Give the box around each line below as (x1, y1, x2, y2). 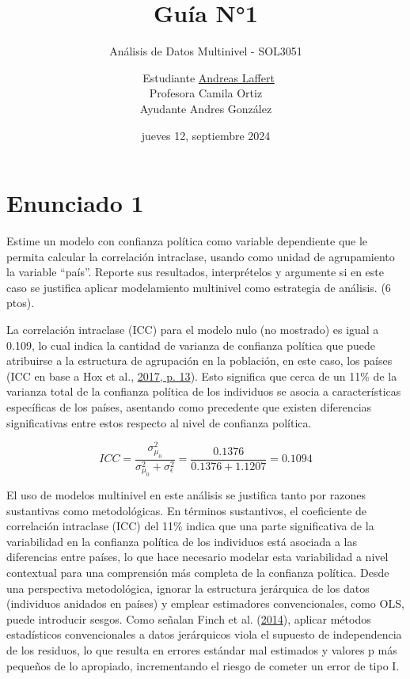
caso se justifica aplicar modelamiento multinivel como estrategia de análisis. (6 (6, 279, 391, 295)
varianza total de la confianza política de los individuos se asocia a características (6, 383, 401, 400)
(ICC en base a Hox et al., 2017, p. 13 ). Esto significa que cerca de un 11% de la (6, 367, 397, 384)
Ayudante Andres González (139, 100, 272, 116)
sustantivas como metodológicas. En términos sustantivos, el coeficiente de (6, 502, 367, 518)
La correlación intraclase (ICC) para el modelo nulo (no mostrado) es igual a (6, 321, 379, 337)
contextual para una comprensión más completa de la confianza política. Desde (6, 564, 389, 581)
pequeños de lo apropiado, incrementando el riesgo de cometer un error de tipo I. (6, 657, 400, 673)
